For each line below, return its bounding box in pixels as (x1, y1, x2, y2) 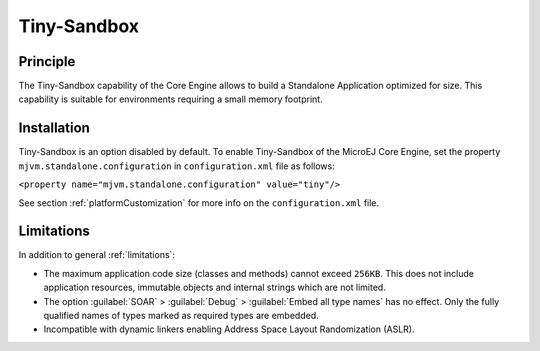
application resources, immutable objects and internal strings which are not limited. (43, 281, 387, 294)
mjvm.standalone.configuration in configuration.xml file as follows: (18, 160, 335, 172)
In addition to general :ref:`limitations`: (18, 249, 175, 261)
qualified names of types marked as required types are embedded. (43, 310, 319, 321)
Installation (18, 120, 90, 137)
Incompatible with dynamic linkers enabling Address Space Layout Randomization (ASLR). (43, 323, 415, 335)
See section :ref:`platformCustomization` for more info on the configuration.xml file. (18, 196, 380, 209)
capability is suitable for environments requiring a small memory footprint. (18, 93, 324, 105)
